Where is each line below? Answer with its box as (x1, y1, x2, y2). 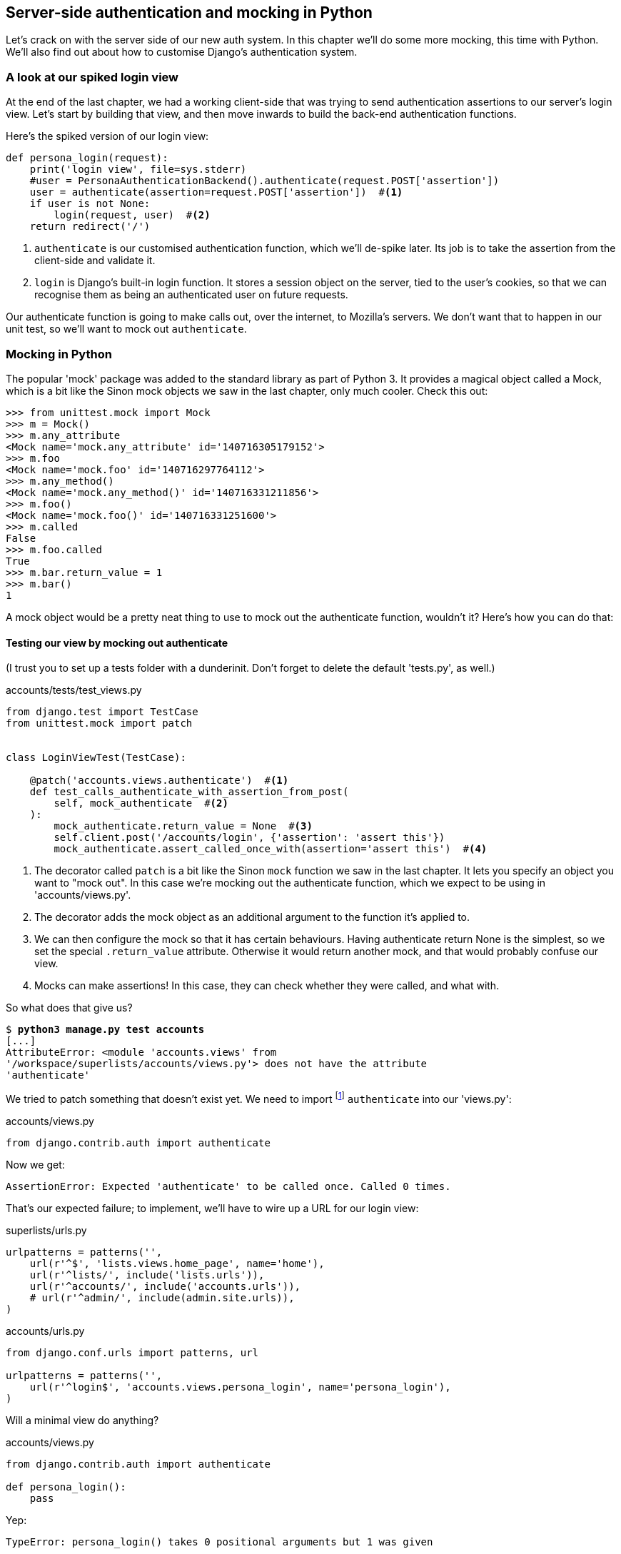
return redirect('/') (29, 221, 151, 233)
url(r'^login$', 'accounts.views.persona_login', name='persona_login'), (29, 1381, 451, 1393)
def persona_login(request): (6, 152, 168, 164)
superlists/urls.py (6, 1223, 87, 1236)
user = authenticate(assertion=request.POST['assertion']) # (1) (29, 186, 403, 198)
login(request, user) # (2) (54, 209, 211, 221)
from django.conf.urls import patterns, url (6, 1346, 259, 1358)
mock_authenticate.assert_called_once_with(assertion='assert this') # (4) (54, 843, 488, 855)
